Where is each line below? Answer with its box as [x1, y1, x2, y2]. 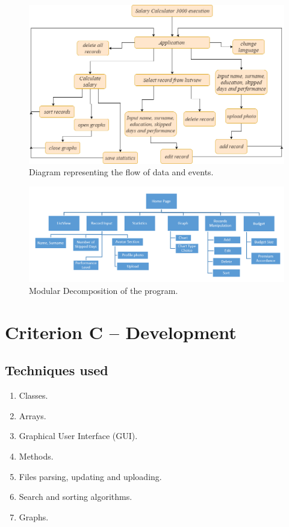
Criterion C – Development [5, 319, 237, 344]
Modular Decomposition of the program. [29, 284, 178, 297]
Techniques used [5, 361, 108, 379]
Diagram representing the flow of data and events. [29, 166, 214, 178]
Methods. [19, 449, 54, 462]
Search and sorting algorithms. [19, 490, 132, 503]
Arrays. [19, 409, 46, 422]
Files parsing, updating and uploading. [19, 470, 162, 482]
